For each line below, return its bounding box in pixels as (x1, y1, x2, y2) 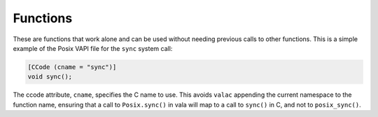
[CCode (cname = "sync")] (27, 63, 117, 71)
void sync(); (27, 73, 73, 81)
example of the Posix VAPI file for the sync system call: (13, 44, 173, 52)
